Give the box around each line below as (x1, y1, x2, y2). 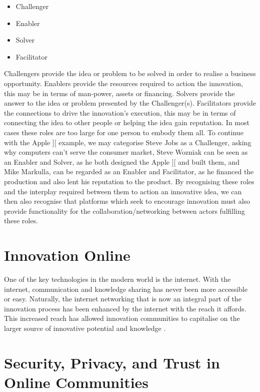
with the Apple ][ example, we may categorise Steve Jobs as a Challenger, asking (4, 137, 251, 147)
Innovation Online (4, 245, 130, 265)
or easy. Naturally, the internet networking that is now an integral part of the (4, 293, 241, 304)
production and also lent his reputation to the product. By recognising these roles (4, 176, 254, 186)
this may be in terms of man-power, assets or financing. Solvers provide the (4, 88, 235, 98)
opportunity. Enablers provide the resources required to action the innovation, (4, 78, 243, 88)
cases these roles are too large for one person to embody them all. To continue (4, 127, 243, 137)
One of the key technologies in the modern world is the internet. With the (4, 274, 231, 284)
